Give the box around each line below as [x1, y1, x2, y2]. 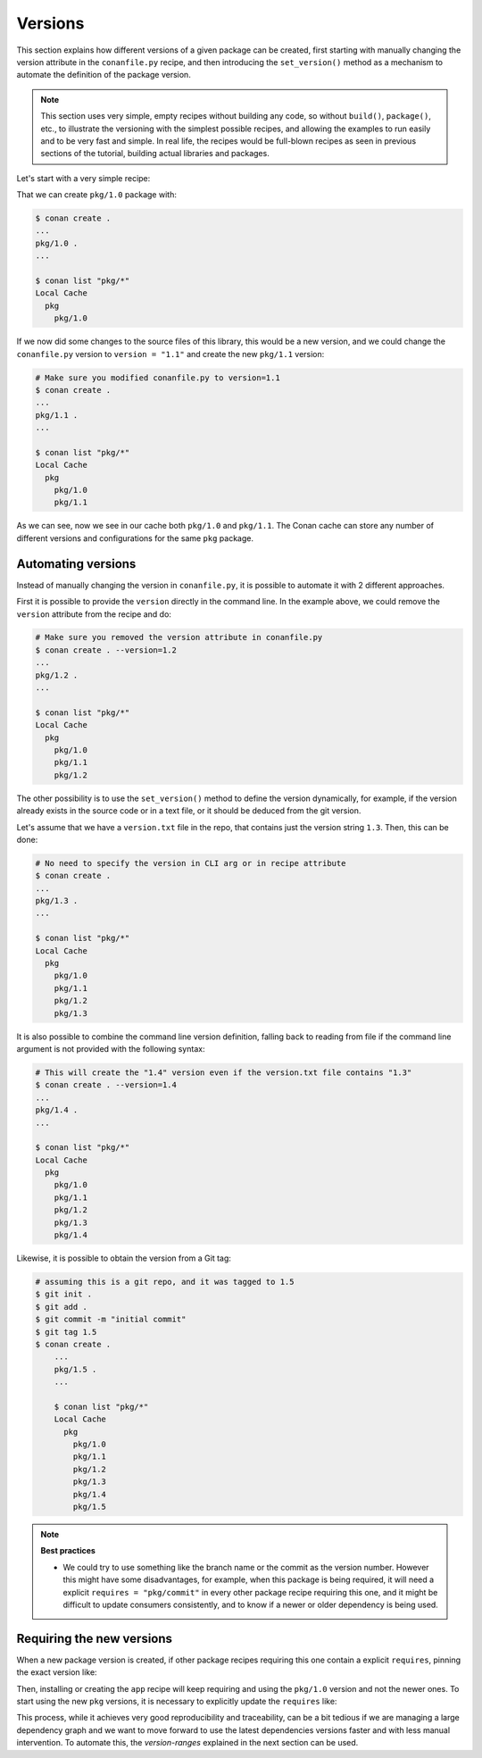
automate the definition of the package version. [16, 70, 191, 80]
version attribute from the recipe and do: [16, 608, 171, 620]
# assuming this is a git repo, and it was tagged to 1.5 [35, 1277, 295, 1287]
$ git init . [35, 1289, 93, 1299]
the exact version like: [16, 1667, 97, 1678]
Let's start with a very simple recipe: [16, 172, 151, 183]
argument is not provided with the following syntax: [16, 1043, 205, 1054]
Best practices [40, 1546, 96, 1556]
